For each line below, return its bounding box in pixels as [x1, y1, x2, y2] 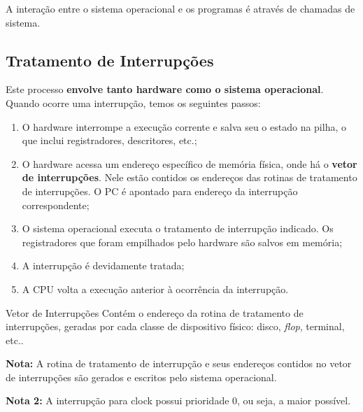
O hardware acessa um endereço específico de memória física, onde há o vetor [22, 156, 357, 171]
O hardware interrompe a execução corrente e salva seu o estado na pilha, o [22, 119, 346, 134]
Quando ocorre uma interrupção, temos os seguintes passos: [6, 95, 261, 110]
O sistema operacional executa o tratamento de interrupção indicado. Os [22, 221, 334, 236]
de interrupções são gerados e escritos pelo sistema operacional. [6, 369, 277, 384]
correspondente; [22, 197, 90, 212]
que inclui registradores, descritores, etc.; [22, 133, 197, 148]
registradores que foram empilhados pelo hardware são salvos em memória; [22, 234, 343, 249]
